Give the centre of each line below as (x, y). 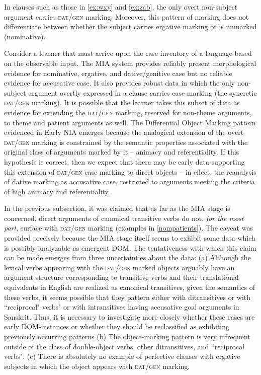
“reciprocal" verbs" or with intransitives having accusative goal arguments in (122, 307)
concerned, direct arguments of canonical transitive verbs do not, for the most (124, 218)
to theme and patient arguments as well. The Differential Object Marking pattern (130, 122)
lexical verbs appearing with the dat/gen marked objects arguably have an (119, 267)
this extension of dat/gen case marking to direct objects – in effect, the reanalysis (130, 171)
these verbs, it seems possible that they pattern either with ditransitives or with (127, 297)
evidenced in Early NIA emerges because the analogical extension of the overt (124, 132)
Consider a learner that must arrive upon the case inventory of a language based (128, 53)
